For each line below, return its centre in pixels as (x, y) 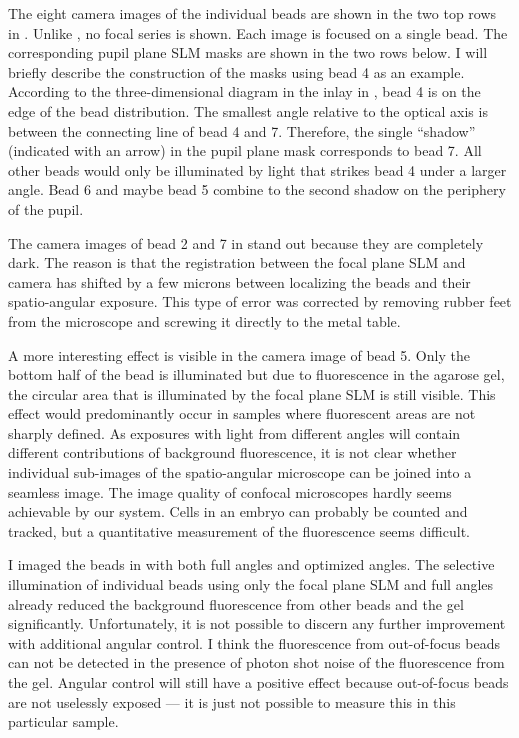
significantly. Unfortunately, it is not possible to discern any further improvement (257, 623)
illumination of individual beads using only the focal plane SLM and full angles (251, 584)
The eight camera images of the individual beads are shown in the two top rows (252, 13)
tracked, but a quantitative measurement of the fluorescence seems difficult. (239, 530)
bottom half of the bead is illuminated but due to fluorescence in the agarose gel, (256, 374)
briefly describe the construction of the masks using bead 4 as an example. (236, 71)
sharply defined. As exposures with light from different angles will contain (234, 432)
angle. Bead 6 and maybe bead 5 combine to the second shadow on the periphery (257, 189)
